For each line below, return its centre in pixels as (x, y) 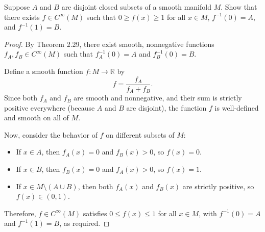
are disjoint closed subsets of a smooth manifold (136, 7)
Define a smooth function (44, 71)
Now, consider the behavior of (51, 134)
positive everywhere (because (50, 107)
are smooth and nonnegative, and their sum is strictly (158, 98)
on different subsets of (140, 134)
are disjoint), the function (166, 107)
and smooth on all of (37, 118)
